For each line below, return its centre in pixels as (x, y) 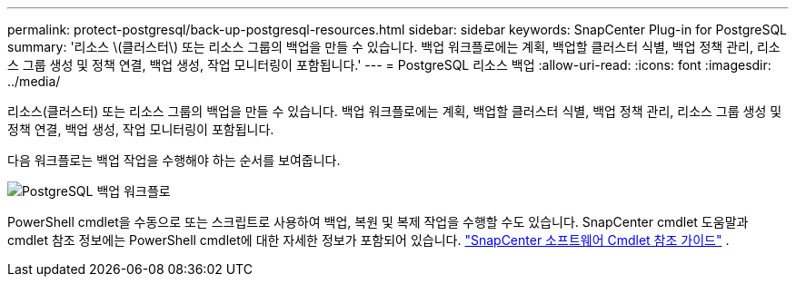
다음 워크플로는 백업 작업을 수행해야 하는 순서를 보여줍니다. (174, 160)
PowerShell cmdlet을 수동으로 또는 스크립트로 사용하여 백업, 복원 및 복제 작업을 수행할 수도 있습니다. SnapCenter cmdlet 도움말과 (378, 222)
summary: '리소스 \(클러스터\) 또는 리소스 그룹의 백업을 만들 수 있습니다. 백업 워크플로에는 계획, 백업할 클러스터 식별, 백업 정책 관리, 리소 (394, 47)
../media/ (34, 81)
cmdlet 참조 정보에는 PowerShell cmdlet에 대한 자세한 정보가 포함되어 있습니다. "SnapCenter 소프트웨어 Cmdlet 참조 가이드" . (368, 240)
